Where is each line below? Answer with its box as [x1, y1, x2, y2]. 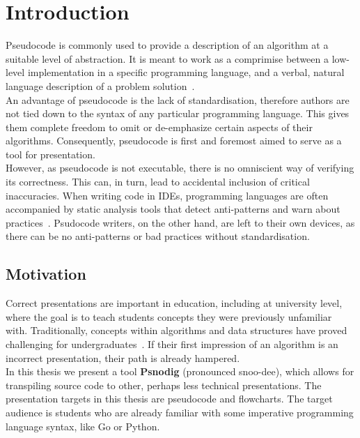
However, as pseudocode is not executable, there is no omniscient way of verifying [6, 160, 354, 175]
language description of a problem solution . [6, 78, 195, 93]
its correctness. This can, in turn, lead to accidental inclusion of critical [6, 174, 310, 189]
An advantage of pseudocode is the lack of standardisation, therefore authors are [6, 92, 350, 107]
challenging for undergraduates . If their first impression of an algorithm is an [6, 337, 338, 352]
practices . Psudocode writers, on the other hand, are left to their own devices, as [6, 215, 355, 229]
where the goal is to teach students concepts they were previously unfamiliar [6, 309, 332, 324]
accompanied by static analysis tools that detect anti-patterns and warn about [6, 202, 341, 216]
